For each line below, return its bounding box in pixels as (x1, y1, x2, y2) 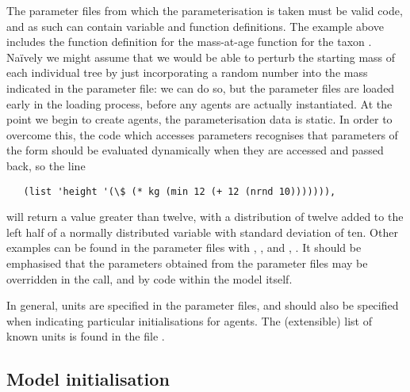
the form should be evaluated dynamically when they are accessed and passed (6, 142, 384, 158)
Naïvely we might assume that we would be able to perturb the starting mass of (6, 48, 396, 65)
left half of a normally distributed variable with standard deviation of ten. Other (6, 223, 398, 240)
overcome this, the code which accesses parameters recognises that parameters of (6, 126, 398, 143)
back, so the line (6, 157, 86, 173)
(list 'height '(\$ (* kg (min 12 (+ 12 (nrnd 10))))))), (23, 185, 336, 197)
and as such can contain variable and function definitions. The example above (6, 17, 384, 34)
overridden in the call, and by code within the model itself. (6, 270, 293, 287)
